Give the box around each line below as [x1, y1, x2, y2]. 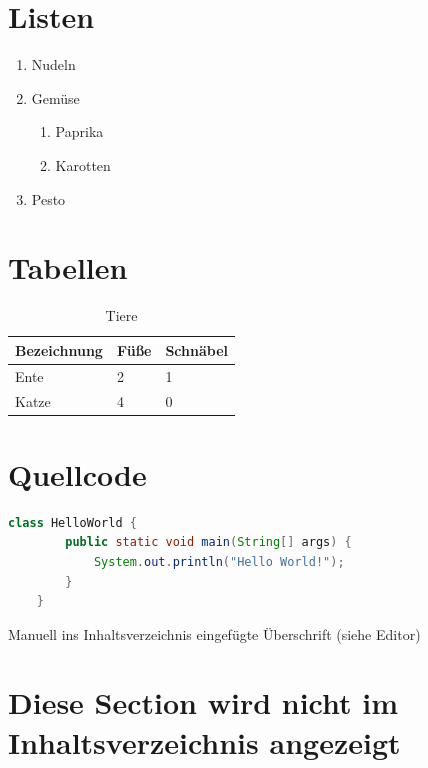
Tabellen [8, 247, 128, 288]
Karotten [55, 154, 111, 175]
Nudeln [31, 54, 76, 75]
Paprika [55, 121, 104, 142]
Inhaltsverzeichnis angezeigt [8, 721, 401, 762]
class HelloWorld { [8, 515, 137, 530]
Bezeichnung [15, 339, 103, 360]
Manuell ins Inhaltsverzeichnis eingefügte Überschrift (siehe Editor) [8, 623, 421, 644]
